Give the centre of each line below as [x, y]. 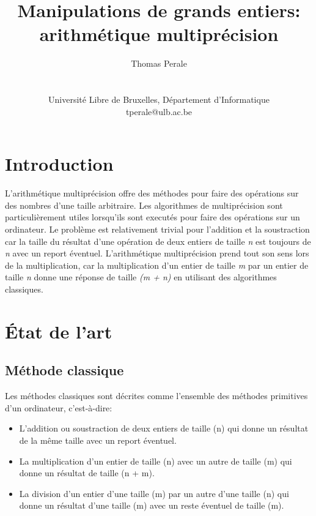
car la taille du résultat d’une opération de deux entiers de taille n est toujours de [158, 241]
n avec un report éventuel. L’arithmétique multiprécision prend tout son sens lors [157, 253]
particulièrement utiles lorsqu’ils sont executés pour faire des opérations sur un [152, 217]
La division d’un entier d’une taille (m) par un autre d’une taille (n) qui [154, 493]
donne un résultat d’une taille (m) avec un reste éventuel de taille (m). [152, 505]
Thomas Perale [159, 63]
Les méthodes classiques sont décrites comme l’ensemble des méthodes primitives [156, 396]
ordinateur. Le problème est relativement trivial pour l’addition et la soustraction [157, 229]
